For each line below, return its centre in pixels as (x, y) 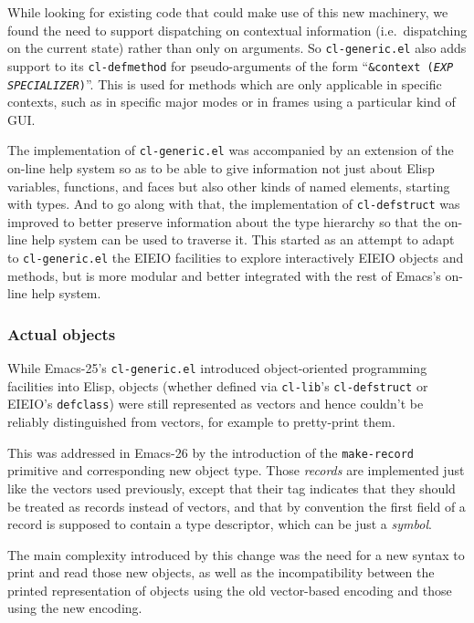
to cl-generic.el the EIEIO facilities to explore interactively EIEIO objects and (236, 258)
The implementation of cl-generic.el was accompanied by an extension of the (231, 150)
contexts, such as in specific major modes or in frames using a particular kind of (232, 102)
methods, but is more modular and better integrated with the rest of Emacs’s (224, 275)
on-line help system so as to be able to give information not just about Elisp (221, 168)
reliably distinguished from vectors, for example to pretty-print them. (201, 422)
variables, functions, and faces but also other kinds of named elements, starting (229, 186)
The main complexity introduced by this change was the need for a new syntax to (236, 554)
